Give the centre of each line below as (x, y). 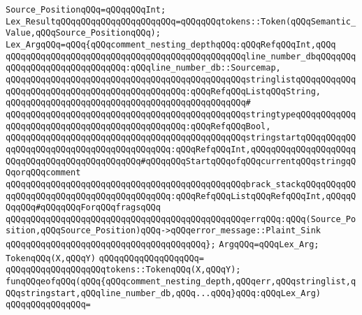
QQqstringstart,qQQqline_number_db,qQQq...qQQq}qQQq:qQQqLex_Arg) (164, 293)
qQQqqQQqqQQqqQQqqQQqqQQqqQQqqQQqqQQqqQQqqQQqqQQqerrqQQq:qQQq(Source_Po (181, 219)
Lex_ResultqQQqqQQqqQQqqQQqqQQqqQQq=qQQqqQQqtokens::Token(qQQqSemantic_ (181, 21)
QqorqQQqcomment (43, 173)
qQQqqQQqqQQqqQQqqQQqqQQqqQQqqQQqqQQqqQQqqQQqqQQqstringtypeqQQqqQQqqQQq (181, 114)
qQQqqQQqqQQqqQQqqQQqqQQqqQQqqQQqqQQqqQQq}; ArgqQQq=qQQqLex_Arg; (162, 245)
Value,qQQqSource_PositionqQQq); (83, 33)
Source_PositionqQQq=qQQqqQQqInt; (86, 10)
